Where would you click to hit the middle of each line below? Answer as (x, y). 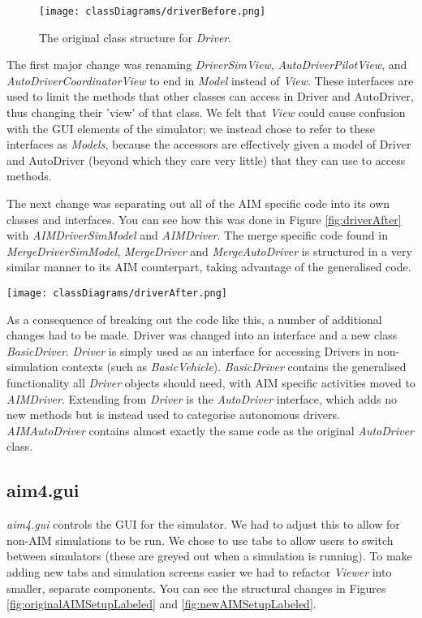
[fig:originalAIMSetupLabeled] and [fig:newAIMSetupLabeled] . (161, 604)
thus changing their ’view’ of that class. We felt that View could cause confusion (206, 112)
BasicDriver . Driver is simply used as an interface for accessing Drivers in (190, 350)
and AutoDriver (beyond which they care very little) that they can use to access (206, 160)
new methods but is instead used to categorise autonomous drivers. (173, 415)
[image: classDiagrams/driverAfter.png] (117, 293)
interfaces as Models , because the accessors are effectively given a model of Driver (209, 144)
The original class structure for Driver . (136, 37)
